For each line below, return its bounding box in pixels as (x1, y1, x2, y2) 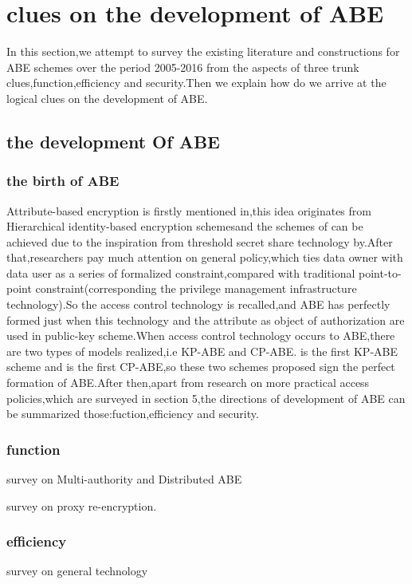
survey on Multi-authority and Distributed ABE (6, 471, 242, 487)
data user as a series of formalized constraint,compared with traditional (6, 264, 355, 281)
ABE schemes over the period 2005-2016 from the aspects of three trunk (6, 58, 359, 75)
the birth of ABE (6, 171, 120, 191)
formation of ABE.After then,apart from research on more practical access (6, 374, 370, 391)
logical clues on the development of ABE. (6, 89, 208, 106)
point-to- (359, 264, 402, 281)
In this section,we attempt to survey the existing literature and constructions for (6, 43, 400, 60)
